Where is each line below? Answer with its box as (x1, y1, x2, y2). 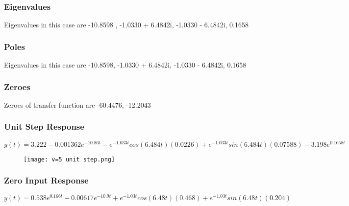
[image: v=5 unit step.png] (24, 156, 115, 163)
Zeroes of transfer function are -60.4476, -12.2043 (4, 99, 151, 110)
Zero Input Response (4, 174, 89, 186)
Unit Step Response (4, 120, 84, 133)
